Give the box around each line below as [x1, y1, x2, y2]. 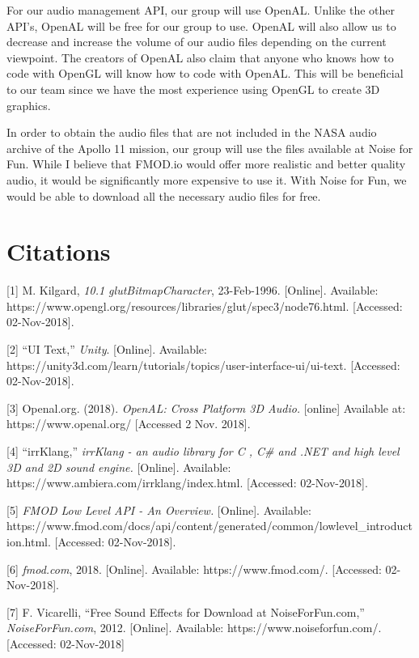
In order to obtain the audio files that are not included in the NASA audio [6, 124, 377, 141]
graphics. [6, 96, 51, 113]
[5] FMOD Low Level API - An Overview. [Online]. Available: [6, 501, 311, 518]
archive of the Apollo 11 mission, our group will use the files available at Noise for [6, 139, 413, 156]
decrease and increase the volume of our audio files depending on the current [6, 33, 387, 50]
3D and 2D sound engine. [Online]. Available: [6, 458, 231, 475]
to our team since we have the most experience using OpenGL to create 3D [6, 80, 380, 97]
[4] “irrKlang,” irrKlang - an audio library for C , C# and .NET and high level [6, 443, 400, 459]
